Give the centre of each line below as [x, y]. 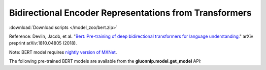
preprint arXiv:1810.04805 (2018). [43, 43]
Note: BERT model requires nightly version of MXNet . [63, 52]
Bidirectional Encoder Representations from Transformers [130, 13]
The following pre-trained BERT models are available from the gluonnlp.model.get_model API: [105, 61]
